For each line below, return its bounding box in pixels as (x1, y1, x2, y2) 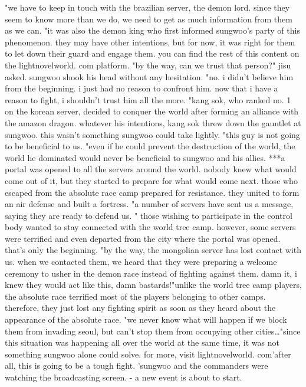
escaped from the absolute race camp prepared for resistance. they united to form (5, 186, 300, 198)
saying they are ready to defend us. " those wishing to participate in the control (5, 209, 292, 221)
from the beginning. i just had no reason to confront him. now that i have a (5, 82, 278, 94)
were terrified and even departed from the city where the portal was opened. (5, 232, 281, 244)
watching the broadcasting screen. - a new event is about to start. (5, 371, 242, 383)
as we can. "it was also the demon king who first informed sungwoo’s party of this (5, 24, 300, 37)
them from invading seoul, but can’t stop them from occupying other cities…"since (5, 324, 301, 337)
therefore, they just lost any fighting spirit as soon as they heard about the (5, 301, 276, 314)
